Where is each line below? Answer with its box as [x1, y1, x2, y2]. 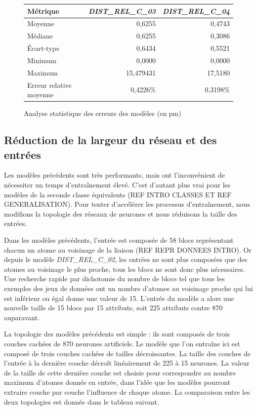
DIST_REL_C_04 [162, 5, 230, 16]
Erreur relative [27, 79, 72, 90]
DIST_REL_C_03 [88, 5, 156, 16]
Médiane [27, 31, 53, 41]
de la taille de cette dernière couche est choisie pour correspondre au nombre [4, 367, 236, 377]
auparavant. [4, 312, 40, 322]
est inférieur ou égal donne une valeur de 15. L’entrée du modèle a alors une [4, 293, 234, 303]
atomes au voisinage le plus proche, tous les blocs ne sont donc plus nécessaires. [4, 263, 245, 274]
